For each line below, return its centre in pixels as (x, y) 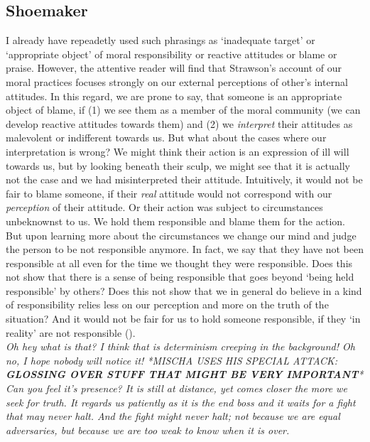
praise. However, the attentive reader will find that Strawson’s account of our (174, 68)
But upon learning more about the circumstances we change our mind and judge (181, 235)
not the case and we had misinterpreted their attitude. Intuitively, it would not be (184, 179)
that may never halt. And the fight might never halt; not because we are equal (173, 416)
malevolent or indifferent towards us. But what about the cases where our (166, 138)
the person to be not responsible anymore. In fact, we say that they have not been (185, 249)
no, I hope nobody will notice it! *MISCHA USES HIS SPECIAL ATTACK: (172, 360)
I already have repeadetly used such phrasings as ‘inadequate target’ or (160, 40)
